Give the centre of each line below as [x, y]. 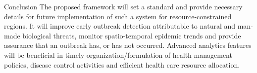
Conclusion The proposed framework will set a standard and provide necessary [123, 6]
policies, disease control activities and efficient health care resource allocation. [122, 64]
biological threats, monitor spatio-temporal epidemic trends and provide [132, 35]
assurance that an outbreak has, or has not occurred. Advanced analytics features [128, 45]
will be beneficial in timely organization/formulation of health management [118, 55]
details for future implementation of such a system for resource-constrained [118, 16]
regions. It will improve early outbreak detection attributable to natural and [120, 26]
